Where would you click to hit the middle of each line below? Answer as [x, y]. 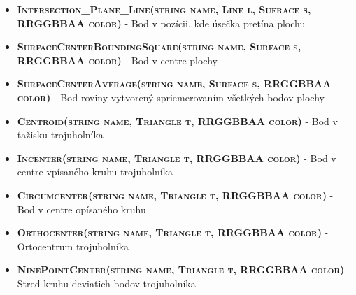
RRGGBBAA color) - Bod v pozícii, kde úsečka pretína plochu [161, 23]
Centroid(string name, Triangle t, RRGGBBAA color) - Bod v [177, 121]
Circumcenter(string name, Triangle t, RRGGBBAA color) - [175, 195]
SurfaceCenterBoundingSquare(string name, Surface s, [159, 46]
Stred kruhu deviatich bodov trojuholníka [106, 283]
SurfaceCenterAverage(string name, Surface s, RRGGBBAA [174, 84]
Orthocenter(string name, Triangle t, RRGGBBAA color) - [173, 232]
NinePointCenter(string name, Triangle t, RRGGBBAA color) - [184, 269]
